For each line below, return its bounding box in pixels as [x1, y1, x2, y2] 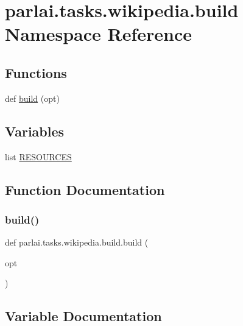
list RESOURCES [5, 150, 72, 163]
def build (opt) [5, 91, 60, 104]
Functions [5, 63, 67, 82]
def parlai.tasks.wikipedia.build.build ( [5, 236, 149, 249]
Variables [5, 121, 65, 140]
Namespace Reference [5, 21, 192, 46]
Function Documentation [5, 180, 165, 199]
